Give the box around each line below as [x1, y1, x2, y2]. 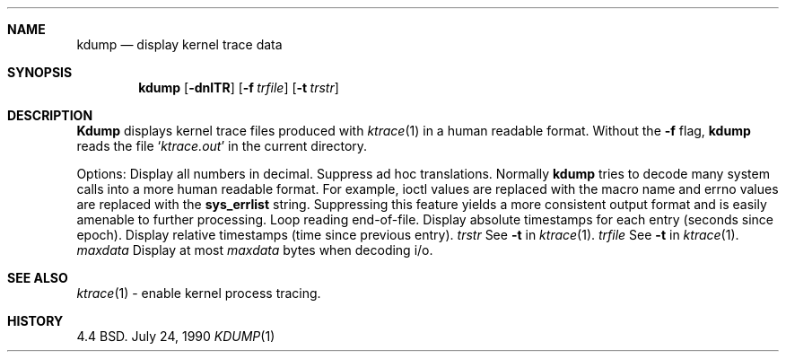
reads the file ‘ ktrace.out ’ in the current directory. [76, 138, 368, 153]
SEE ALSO [7, 270, 68, 285]
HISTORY [7, 313, 64, 328]
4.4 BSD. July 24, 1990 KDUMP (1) [76, 328, 275, 344]
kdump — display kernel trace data [76, 37, 283, 52]
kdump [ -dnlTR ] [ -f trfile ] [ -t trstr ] [138, 80, 339, 95]
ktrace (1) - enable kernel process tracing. [76, 285, 321, 301]
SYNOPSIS [7, 65, 73, 80]
